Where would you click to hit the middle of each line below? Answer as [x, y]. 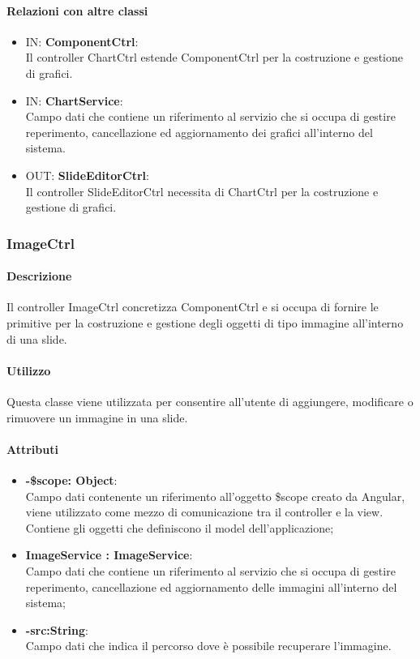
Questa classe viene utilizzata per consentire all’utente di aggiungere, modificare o [210, 401]
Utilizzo [29, 370]
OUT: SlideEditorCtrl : [87, 175]
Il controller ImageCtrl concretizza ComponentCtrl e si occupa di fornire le [193, 307]
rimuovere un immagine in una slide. [97, 417]
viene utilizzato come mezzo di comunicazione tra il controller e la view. [204, 512]
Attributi [32, 449]
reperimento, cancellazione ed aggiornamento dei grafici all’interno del [199, 132]
